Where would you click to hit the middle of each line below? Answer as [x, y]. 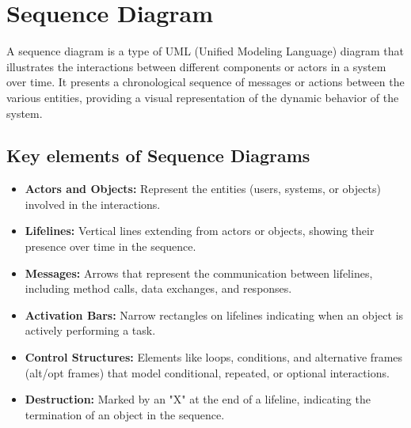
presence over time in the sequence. [110, 246]
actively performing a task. [90, 330]
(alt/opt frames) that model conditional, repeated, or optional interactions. [207, 372]
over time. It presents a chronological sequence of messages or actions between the [205, 82]
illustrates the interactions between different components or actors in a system [196, 66]
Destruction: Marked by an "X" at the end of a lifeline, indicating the [198, 399]
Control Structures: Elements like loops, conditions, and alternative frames [214, 357]
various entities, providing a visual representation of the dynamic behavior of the [203, 97]
